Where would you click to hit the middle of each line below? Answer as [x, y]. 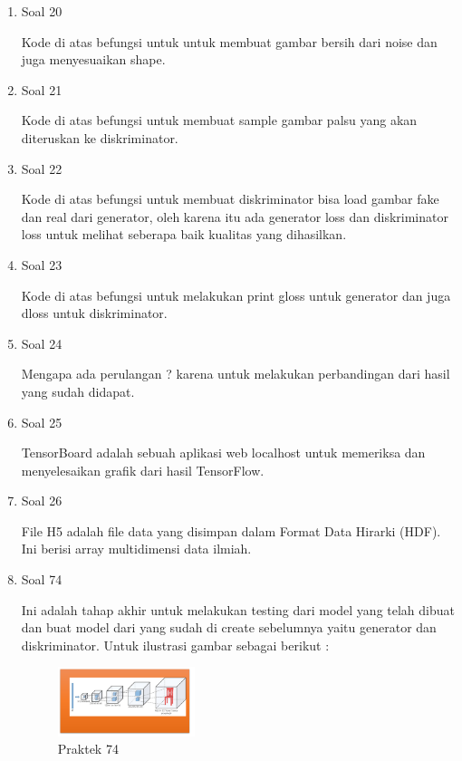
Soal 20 [42, 11]
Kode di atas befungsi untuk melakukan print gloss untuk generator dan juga [236, 295]
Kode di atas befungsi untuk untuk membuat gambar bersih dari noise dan [229, 41]
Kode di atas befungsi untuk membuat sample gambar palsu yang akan [219, 120]
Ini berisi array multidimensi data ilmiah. [136, 549]
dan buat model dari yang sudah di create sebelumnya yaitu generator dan [229, 627]
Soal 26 [42, 501]
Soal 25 [42, 422]
